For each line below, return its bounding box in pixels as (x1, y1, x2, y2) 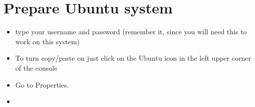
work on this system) (15, 36, 80, 46)
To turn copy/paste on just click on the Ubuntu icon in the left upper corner (15, 53, 251, 63)
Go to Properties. (15, 79, 69, 90)
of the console (15, 62, 58, 73)
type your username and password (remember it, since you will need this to (15, 26, 247, 37)
